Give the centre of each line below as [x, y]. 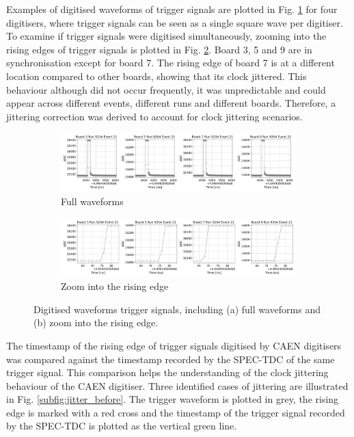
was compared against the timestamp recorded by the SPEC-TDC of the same [171, 359]
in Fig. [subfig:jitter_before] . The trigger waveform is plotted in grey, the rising [173, 399]
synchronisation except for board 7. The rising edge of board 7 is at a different [171, 63]
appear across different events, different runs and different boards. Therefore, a [171, 103]
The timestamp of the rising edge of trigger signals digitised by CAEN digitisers [174, 345]
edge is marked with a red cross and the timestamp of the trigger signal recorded [176, 412]
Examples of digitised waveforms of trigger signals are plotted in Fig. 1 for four [172, 9]
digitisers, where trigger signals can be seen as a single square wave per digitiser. [175, 22]
